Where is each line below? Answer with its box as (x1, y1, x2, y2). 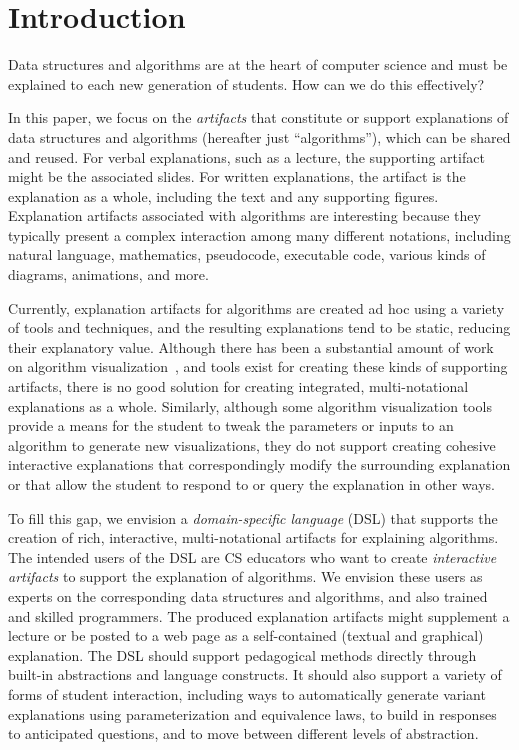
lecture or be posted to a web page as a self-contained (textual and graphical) (8, 625, 484, 646)
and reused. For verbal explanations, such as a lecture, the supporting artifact (8, 146, 485, 167)
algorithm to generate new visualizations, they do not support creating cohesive (8, 434, 496, 455)
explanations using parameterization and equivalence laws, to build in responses (8, 703, 497, 724)
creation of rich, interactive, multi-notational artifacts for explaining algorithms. (8, 527, 499, 548)
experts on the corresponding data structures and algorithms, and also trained (8, 585, 488, 606)
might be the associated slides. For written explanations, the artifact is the (8, 166, 466, 187)
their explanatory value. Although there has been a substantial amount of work (8, 336, 494, 357)
